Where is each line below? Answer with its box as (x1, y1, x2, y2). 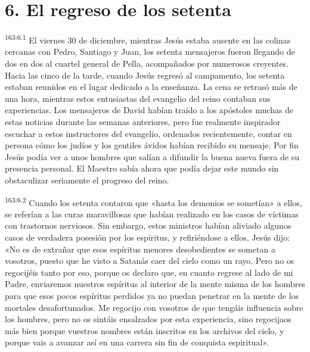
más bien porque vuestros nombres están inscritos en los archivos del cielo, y (5, 324, 284, 337)
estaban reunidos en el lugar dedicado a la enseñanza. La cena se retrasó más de (5, 80, 297, 93)
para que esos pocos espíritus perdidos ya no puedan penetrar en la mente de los (5, 289, 299, 301)
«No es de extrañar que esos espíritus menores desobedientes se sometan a (5, 242, 275, 255)
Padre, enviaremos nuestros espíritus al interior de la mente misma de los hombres (5, 278, 305, 290)
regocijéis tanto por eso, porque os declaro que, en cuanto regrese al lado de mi (5, 266, 293, 278)
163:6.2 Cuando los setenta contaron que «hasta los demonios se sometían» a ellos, (5, 194, 302, 208)
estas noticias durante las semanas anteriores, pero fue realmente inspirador (5, 115, 281, 127)
